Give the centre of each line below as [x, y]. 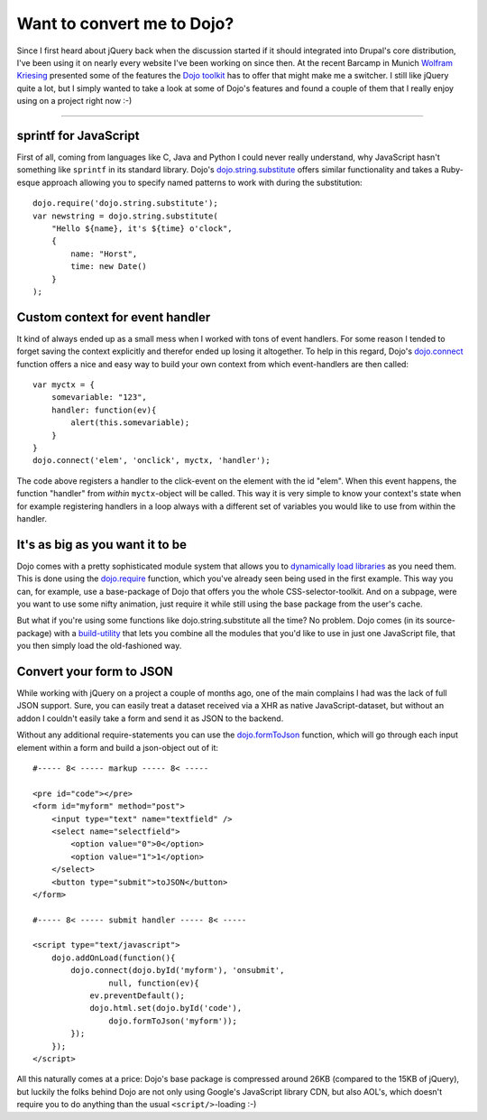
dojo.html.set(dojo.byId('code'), [166, 1008]
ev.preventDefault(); [137, 996]
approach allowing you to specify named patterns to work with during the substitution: [202, 182]
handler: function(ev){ [104, 410]
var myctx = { [64, 385]
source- [441, 620]
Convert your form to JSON [95, 671]
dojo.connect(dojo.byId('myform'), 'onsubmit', [178, 971]
